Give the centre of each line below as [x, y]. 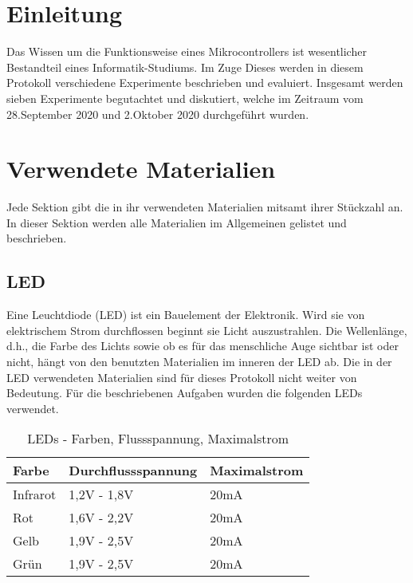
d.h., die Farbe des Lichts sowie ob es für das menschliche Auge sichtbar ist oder [203, 346]
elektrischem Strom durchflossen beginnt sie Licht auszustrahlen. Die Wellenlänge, [207, 330]
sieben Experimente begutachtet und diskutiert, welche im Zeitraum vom [185, 98]
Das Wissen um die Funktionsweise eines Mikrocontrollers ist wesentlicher [187, 51]
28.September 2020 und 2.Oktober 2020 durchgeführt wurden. [158, 114]
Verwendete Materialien [141, 169]
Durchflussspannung [133, 471]
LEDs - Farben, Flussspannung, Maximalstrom [158, 439]
